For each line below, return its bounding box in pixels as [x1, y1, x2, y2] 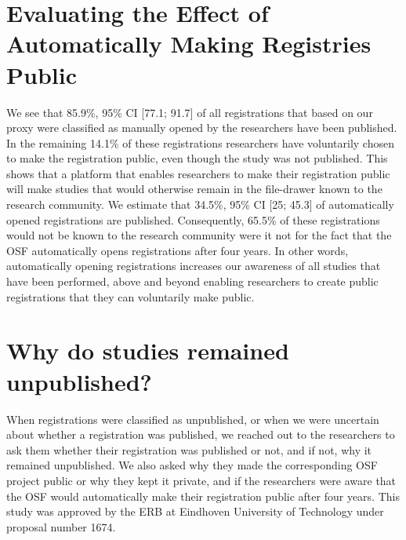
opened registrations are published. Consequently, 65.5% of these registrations [6, 211, 380, 228]
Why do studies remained [6, 334, 289, 367]
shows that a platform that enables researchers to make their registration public [6, 165, 390, 181]
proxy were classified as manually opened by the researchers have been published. [6, 119, 397, 136]
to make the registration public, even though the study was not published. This [6, 150, 388, 166]
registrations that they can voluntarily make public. [6, 288, 255, 305]
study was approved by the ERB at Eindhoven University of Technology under [6, 503, 384, 520]
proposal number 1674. [6, 518, 116, 535]
